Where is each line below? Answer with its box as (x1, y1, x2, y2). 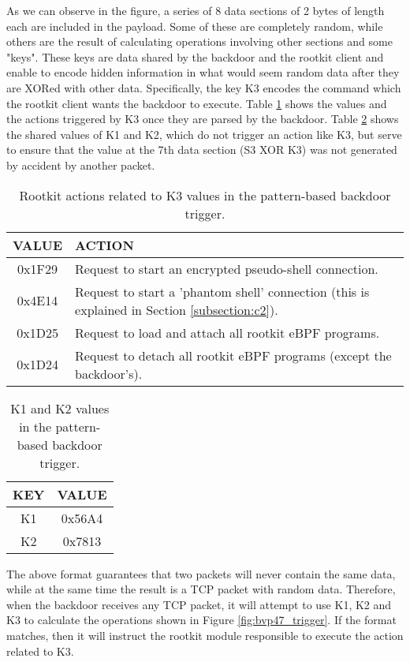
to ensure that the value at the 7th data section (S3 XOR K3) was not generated (6, 141, 397, 158)
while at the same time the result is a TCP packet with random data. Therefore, (6, 581, 396, 597)
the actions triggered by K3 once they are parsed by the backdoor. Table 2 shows (6, 110, 399, 127)
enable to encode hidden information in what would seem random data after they (6, 64, 400, 80)
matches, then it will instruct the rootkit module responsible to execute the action (6, 626, 404, 643)
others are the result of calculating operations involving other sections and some (6, 33, 393, 50)
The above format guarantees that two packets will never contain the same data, (6, 565, 396, 582)
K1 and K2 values (10, 398, 110, 417)
